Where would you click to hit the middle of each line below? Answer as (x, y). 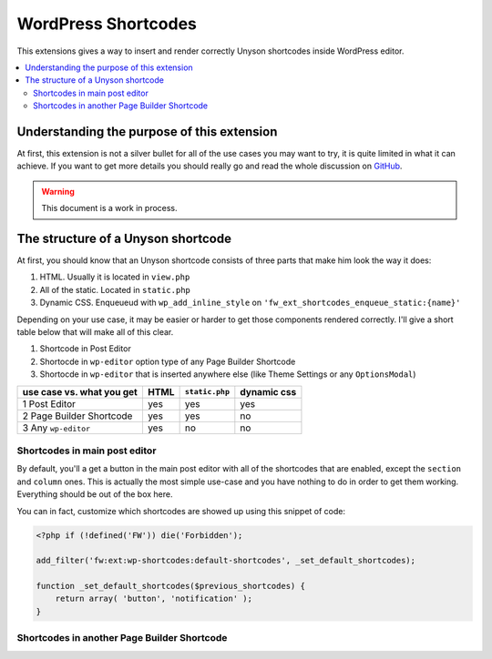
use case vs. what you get (80, 391)
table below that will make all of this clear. (95, 332)
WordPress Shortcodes (107, 24)
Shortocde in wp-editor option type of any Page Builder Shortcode (168, 361)
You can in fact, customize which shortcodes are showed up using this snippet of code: (181, 511)
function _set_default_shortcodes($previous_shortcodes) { (170, 586)
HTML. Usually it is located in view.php (115, 277)
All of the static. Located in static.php (115, 289)
